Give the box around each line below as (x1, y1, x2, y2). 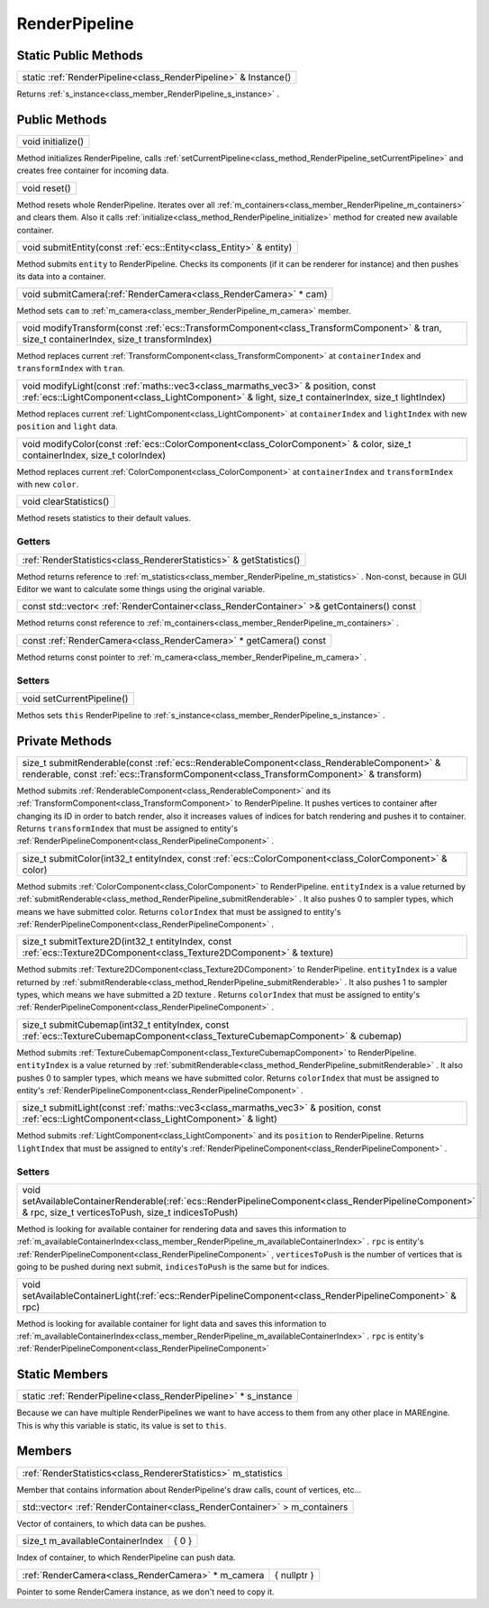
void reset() (22, 181, 71, 194)
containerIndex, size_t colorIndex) (22, 449, 167, 461)
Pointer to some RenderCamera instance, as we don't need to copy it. (16, 1586, 275, 1597)
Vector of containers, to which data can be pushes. (16, 1518, 207, 1529)
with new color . (16, 479, 79, 490)
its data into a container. (16, 271, 106, 282)
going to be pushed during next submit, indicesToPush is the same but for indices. (16, 1262, 331, 1273)
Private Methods (16, 733, 113, 748)
